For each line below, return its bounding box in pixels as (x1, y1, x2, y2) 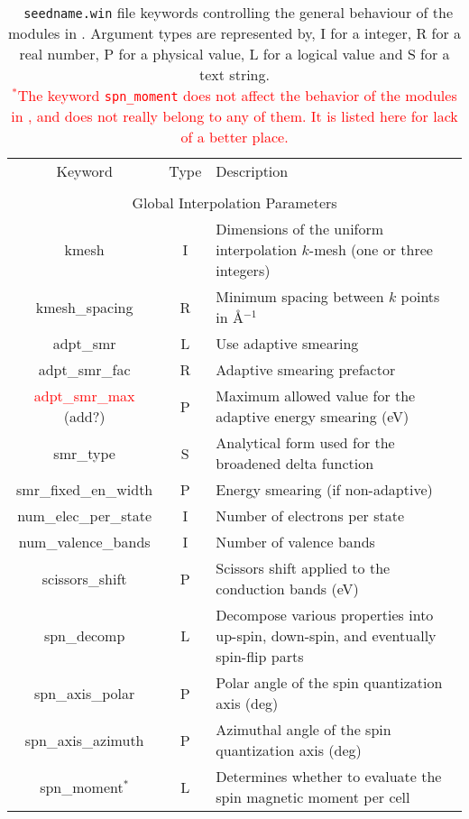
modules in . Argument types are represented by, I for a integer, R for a (7, 23, 462, 43)
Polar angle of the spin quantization (216, 672, 443, 693)
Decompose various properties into (216, 604, 434, 625)
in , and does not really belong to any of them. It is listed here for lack (11, 106, 458, 126)
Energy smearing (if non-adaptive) (216, 479, 433, 500)
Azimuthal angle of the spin (216, 719, 391, 740)
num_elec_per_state (17, 505, 152, 526)
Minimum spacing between (216, 286, 384, 307)
